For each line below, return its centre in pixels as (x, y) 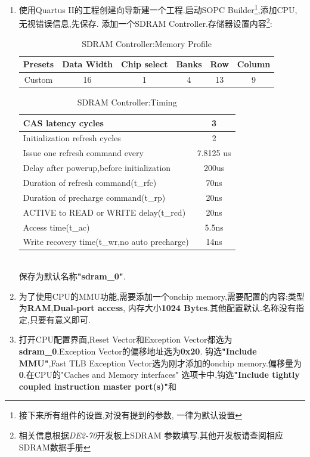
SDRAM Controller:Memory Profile (147, 43)
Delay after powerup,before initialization (97, 168)
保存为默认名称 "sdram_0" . (72, 276)
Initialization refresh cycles (72, 138)
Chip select (145, 64)
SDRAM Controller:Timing (127, 102)
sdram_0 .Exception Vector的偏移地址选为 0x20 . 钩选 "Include (138, 351)
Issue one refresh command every (83, 153)
